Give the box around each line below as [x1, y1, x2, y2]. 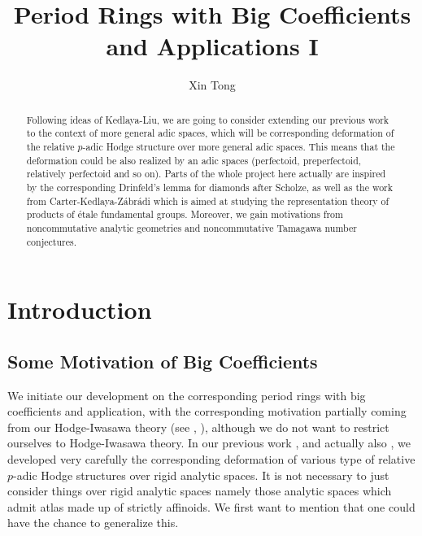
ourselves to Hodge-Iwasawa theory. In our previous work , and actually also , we [7, 434, 411, 451]
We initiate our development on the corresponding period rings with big [7, 386, 366, 403]
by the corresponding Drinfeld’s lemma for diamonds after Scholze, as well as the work [26, 180, 394, 194]
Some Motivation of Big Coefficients [7, 348, 318, 373]
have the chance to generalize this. [7, 514, 179, 531]
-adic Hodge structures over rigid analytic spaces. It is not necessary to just [13, 466, 389, 483]
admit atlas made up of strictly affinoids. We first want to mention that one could [7, 498, 415, 515]
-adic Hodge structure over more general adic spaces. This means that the [82, 140, 395, 154]
